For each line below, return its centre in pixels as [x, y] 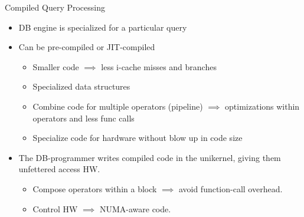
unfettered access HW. [59, 169]
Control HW [55, 208]
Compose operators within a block [95, 188]
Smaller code [56, 66]
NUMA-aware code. [135, 208]
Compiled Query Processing [55, 7]
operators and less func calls [84, 118]
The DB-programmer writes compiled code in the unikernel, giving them [150, 157]
